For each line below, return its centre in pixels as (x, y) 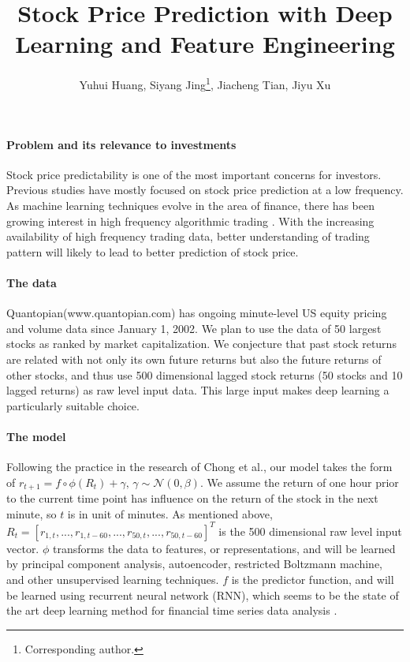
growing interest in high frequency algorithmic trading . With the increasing (190, 221)
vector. (23, 548)
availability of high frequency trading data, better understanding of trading (188, 236)
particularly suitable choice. (73, 405)
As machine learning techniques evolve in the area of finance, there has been (190, 205)
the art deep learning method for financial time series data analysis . (172, 610)
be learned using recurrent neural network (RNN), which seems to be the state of (203, 595)
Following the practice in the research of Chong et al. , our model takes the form (199, 467)
